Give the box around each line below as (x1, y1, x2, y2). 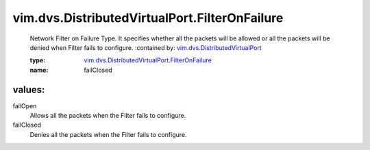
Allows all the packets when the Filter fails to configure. (29, 112, 186, 120)
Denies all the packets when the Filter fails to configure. (29, 130, 187, 138)
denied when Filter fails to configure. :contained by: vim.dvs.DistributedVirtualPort (29, 43, 262, 51)
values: (12, 84, 45, 95)
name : (29, 66, 49, 74)
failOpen (12, 101, 37, 110)
